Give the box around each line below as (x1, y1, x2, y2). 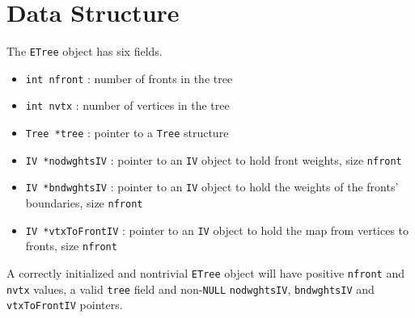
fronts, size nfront (25, 237, 117, 254)
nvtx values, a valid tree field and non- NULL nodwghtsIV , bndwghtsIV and (6, 280, 375, 297)
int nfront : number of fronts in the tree (25, 69, 233, 86)
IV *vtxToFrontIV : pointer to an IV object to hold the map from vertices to (25, 221, 409, 238)
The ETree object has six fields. (6, 43, 163, 60)
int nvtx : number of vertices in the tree (25, 97, 230, 114)
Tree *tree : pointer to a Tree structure (25, 124, 229, 141)
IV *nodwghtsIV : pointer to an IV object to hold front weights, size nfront (25, 151, 402, 168)
